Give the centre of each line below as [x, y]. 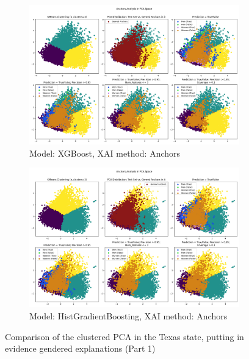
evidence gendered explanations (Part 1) [80, 348]
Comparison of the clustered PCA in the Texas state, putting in [125, 336]
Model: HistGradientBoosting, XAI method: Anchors [128, 316]
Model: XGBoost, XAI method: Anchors [105, 153]
